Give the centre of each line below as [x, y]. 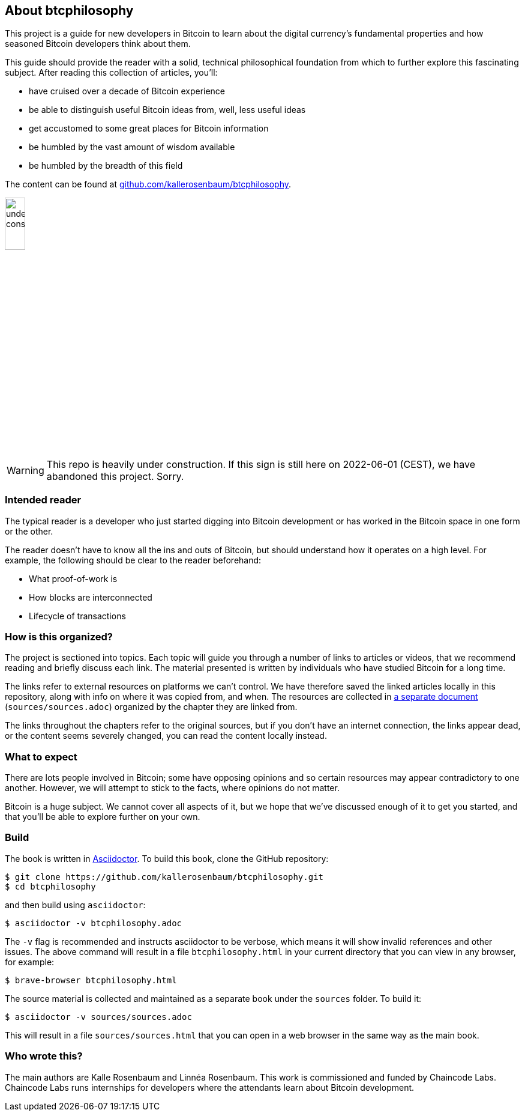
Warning [25, 470]
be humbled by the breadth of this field [106, 166]
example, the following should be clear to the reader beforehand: [133, 560]
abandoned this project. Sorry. [115, 476]
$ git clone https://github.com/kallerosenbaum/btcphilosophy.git [164, 877]
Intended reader [43, 500]
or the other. [29, 531]
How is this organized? [59, 636]
